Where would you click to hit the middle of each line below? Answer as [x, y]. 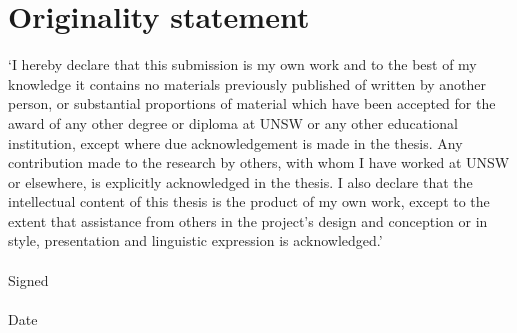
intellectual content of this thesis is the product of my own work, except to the [249, 201]
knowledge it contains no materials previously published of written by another [247, 83]
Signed [28, 279]
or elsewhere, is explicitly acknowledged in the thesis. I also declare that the [240, 181]
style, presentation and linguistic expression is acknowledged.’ [195, 240]
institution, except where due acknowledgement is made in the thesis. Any [235, 142]
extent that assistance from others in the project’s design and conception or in [248, 220]
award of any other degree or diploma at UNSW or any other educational [233, 122]
